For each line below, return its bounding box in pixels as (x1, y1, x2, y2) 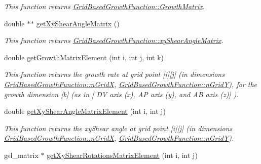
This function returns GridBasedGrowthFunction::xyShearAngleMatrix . (4, 35, 223, 46)
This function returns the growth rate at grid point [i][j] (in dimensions (4, 69, 225, 79)
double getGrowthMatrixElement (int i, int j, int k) (4, 52, 164, 62)
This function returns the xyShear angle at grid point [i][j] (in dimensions (4, 122, 233, 133)
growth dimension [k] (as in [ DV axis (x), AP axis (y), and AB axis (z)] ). (4, 89, 239, 99)
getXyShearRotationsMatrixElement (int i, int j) (47, 149, 198, 160)
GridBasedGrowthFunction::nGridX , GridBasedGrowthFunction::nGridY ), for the (4, 78, 257, 89)
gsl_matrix (4, 149, 39, 160)
